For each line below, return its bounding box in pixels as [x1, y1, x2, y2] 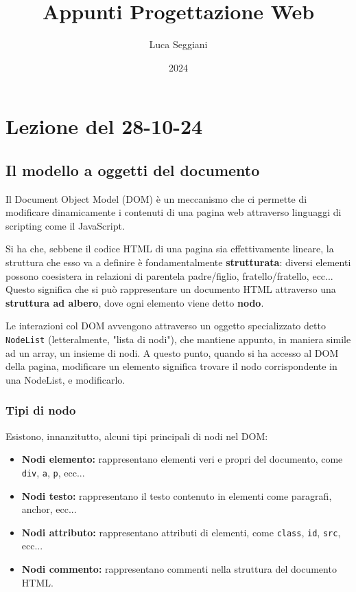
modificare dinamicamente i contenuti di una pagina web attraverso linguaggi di [5, 205, 342, 219]
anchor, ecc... [21, 502, 77, 516]
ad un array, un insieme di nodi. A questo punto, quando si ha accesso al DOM [5, 345, 339, 360]
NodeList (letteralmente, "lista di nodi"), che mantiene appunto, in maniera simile [5, 332, 351, 347]
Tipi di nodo [5, 402, 76, 419]
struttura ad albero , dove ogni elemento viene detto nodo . [5, 295, 264, 309]
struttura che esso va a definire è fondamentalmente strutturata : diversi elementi [5, 255, 351, 270]
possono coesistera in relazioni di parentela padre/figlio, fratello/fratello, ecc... [5, 268, 333, 283]
